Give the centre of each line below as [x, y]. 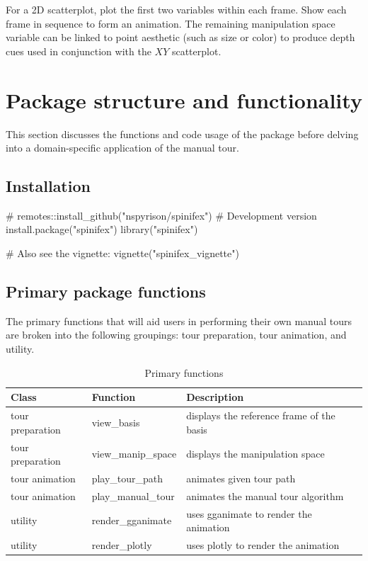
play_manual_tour [133, 495]
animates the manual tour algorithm [265, 495]
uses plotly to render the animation [263, 545]
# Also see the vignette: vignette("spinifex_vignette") [122, 253]
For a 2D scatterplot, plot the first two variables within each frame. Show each [176, 9]
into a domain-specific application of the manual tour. [122, 148]
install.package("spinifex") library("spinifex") [102, 229]
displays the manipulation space [255, 454]
